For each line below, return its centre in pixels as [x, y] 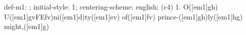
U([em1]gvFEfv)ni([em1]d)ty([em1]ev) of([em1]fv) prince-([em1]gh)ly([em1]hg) [123, 16]
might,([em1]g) [26, 26]
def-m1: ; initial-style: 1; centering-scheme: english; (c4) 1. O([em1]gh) [111, 6]
